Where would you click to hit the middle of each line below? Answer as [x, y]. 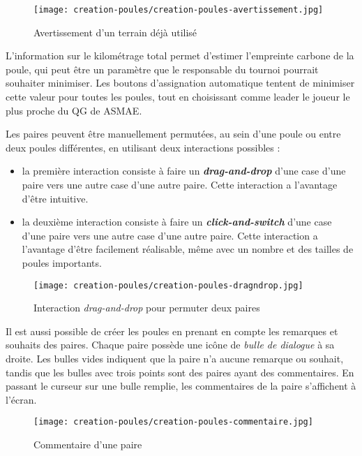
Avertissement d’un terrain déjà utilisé [115, 32]
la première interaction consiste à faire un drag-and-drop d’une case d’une [184, 171]
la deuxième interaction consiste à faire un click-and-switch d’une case [177, 222]
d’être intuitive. [55, 198]
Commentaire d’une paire [88, 444]
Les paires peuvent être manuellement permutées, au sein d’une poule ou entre [173, 134]
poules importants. [62, 262]
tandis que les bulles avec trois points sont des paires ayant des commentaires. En [180, 372]
